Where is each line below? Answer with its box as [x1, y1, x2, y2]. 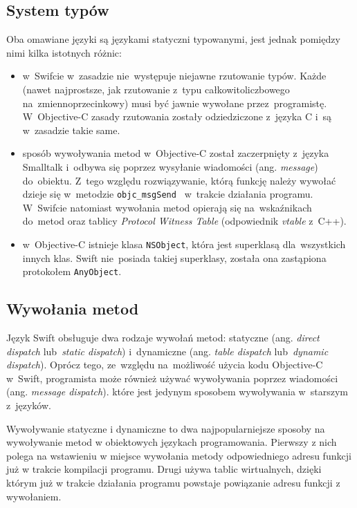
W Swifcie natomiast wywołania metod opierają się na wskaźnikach [22, 200, 312, 214]
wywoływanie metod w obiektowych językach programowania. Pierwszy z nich [6, 435, 337, 449]
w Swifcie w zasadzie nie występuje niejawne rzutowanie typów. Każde [22, 68, 327, 83]
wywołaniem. [6, 489, 62, 503]
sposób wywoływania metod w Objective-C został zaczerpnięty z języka [22, 146, 329, 160]
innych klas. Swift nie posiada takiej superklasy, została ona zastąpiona [22, 250, 327, 265]
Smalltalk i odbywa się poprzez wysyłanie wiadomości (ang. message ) [22, 159, 318, 173]
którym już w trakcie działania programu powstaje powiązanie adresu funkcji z [6, 476, 340, 490]
